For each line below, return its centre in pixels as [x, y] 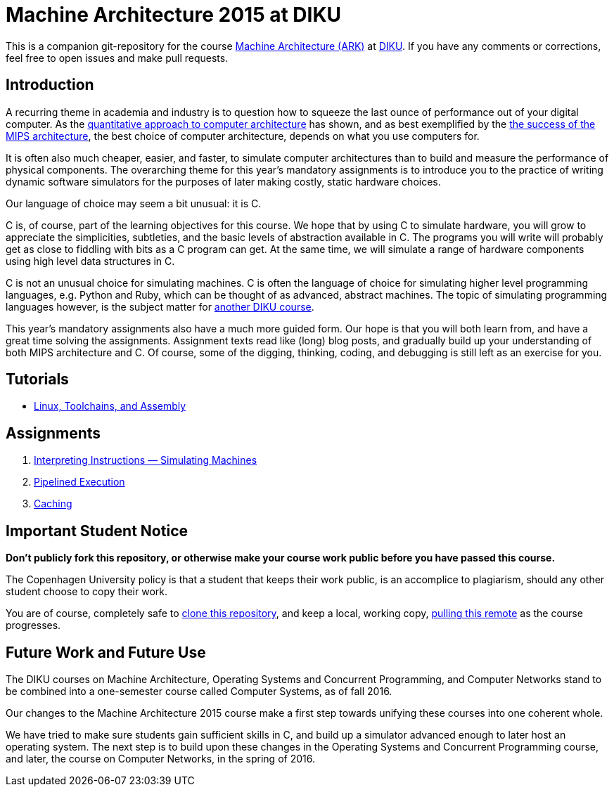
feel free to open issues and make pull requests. [117, 58]
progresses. [33, 625]
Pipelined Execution [79, 482]
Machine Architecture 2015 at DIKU [174, 15]
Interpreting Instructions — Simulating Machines [146, 460]
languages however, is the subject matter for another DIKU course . [160, 306]
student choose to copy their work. [87, 592]
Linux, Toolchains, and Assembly [110, 406]
